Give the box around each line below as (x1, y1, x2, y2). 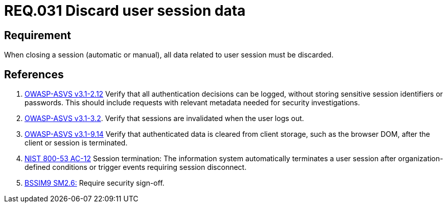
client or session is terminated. (25, 138, 128, 147)
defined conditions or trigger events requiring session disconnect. (25, 163, 247, 172)
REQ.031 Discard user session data (4, 2, 246, 19)
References (4, 68, 64, 81)
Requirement (4, 28, 72, 42)
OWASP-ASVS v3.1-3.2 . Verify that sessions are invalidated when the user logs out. (25, 114, 304, 123)
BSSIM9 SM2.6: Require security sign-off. (25, 179, 164, 188)
